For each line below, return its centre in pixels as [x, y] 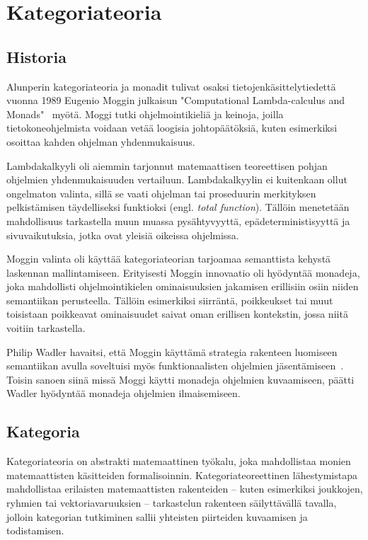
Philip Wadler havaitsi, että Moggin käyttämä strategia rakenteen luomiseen [172, 351]
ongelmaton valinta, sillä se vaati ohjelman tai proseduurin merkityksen [161, 193]
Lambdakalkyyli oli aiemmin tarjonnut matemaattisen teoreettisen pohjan [167, 165]
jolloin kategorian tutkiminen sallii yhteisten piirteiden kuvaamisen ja [157, 516]
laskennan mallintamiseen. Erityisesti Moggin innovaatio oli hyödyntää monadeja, [183, 272]
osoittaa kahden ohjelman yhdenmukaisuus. [101, 141]
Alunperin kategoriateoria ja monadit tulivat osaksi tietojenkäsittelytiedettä [171, 86]
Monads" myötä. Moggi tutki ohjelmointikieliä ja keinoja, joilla [145, 114]
